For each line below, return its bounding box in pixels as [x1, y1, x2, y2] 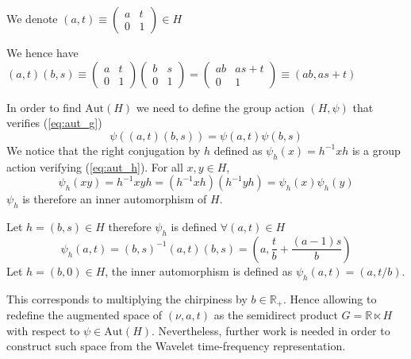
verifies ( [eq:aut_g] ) [6, 114, 102, 131]
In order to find [6, 98, 82, 115]
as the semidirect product [213, 307, 338, 323]
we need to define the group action [136, 98, 305, 115]
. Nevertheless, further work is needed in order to [152, 322, 390, 338]
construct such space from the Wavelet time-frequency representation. [6, 338, 346, 354]
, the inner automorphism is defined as [105, 262, 293, 279]
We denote [6, 10, 58, 26]
